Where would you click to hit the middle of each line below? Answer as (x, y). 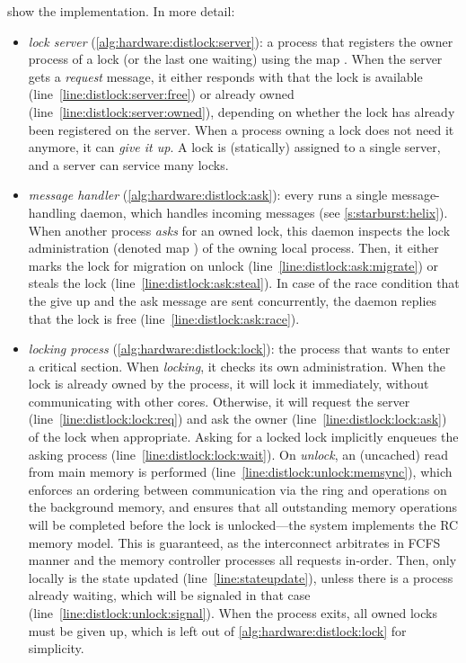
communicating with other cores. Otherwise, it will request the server (219, 401)
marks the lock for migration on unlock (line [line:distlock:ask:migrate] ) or (233, 265)
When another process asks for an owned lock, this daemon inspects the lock (239, 230)
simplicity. (56, 648)
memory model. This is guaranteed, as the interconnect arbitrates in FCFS (234, 542)
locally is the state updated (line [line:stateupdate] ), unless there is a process (241, 577)
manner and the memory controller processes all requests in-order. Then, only (242, 560)
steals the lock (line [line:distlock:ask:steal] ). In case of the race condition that (244, 283)
